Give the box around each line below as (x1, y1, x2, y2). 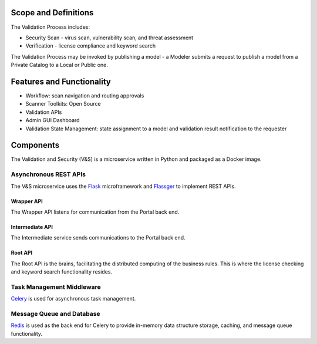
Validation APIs (25, 109, 62, 116)
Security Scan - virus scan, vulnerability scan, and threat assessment (25, 34, 194, 41)
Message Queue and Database (11, 310, 100, 318)
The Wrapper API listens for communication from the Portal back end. (11, 208, 180, 215)
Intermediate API (11, 223, 53, 230)
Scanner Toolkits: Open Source (25, 100, 101, 107)
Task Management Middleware (11, 282, 101, 291)
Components (11, 140, 60, 150)
